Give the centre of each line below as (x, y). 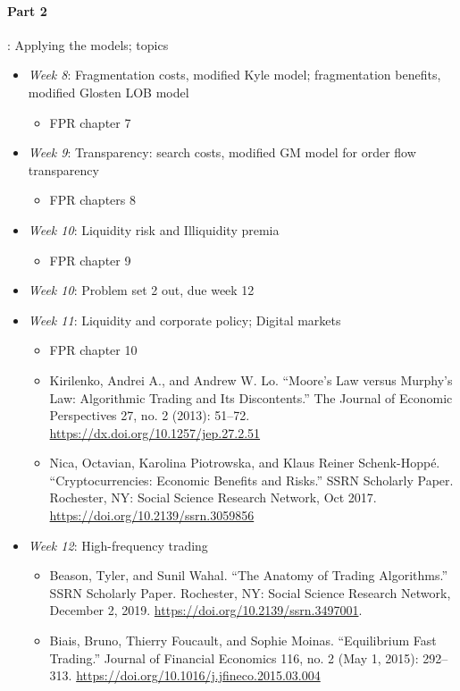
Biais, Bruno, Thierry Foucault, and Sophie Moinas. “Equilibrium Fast (243, 640)
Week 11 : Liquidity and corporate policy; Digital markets (184, 320)
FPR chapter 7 (90, 122)
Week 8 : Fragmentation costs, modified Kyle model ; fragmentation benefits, (234, 75)
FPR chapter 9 (90, 260)
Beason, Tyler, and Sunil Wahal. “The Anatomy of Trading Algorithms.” (248, 575)
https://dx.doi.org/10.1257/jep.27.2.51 (155, 432)
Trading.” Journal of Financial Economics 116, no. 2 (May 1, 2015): (234, 657)
